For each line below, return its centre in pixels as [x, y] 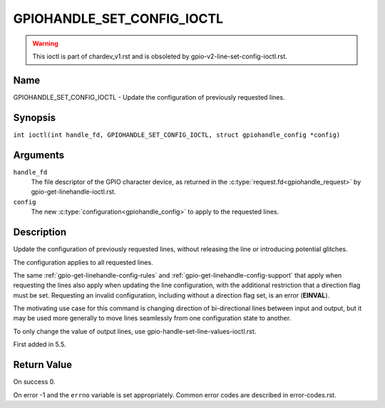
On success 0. [34, 382]
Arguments [39, 155]
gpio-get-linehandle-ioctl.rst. [74, 192]
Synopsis [35, 117]
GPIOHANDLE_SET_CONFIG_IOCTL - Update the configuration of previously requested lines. [149, 97]
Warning [45, 43]
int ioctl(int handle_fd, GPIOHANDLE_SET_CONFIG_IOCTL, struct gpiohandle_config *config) [177, 135]
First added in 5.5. [40, 345]
